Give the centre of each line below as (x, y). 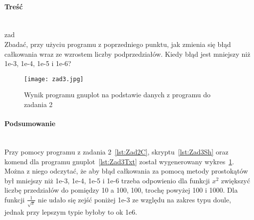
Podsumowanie (30, 123)
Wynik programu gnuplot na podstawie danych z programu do (117, 95)
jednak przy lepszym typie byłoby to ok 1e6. (71, 211)
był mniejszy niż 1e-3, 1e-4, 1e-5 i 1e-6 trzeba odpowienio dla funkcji (107, 180)
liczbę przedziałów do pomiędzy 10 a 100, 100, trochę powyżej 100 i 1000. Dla (121, 190)
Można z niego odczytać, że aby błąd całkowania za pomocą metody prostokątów (126, 171)
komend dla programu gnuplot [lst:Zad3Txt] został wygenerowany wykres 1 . (119, 161)
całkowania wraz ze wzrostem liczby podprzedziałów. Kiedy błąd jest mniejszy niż (127, 54)
